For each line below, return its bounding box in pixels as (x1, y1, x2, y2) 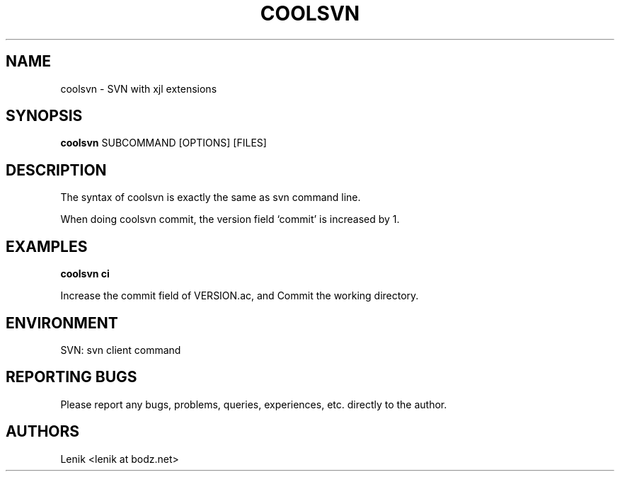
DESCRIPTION (6, 161, 107, 179)
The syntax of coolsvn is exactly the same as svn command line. (60, 191, 361, 204)
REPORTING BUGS (6, 368, 137, 386)
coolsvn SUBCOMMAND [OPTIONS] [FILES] (60, 137, 267, 149)
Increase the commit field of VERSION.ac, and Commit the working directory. (60, 289, 419, 302)
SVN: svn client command (60, 343, 181, 356)
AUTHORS (6, 423, 80, 441)
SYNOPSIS (6, 107, 83, 125)
